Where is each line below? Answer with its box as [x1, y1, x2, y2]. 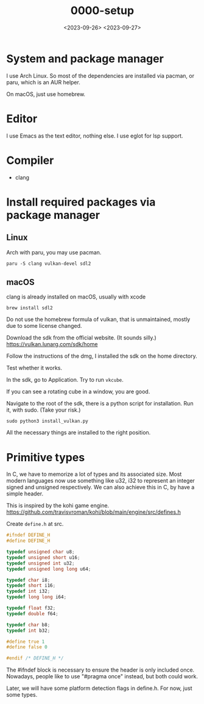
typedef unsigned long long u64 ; [6, 566, 91, 572]
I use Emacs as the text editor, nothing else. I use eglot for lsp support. [6, 132, 183, 139]
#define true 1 [6, 639, 45, 645]
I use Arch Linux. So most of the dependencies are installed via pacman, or [6, 72, 195, 80]
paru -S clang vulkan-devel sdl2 [6, 261, 91, 267]
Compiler [6, 154, 54, 167]
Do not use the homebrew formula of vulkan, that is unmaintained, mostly [6, 316, 191, 323]
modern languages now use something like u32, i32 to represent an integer [6, 477, 195, 484]
